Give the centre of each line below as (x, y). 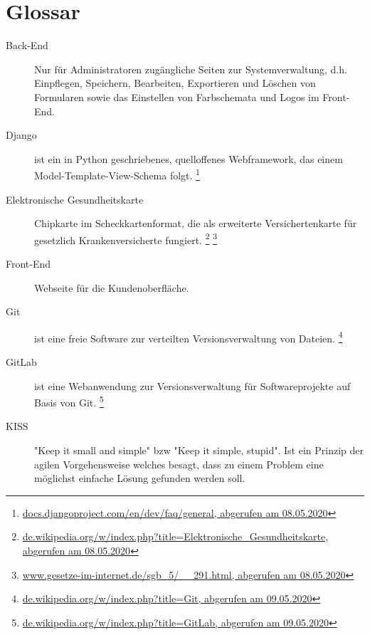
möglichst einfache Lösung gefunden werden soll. (140, 478)
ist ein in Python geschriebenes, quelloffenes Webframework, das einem (189, 158)
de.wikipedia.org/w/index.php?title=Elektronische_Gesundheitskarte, (175, 536)
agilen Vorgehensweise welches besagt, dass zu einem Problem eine (179, 464)
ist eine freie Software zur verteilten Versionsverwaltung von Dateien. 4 (189, 337)
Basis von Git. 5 (69, 401)
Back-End (27, 45)
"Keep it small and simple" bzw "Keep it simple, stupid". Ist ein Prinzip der (199, 450)
